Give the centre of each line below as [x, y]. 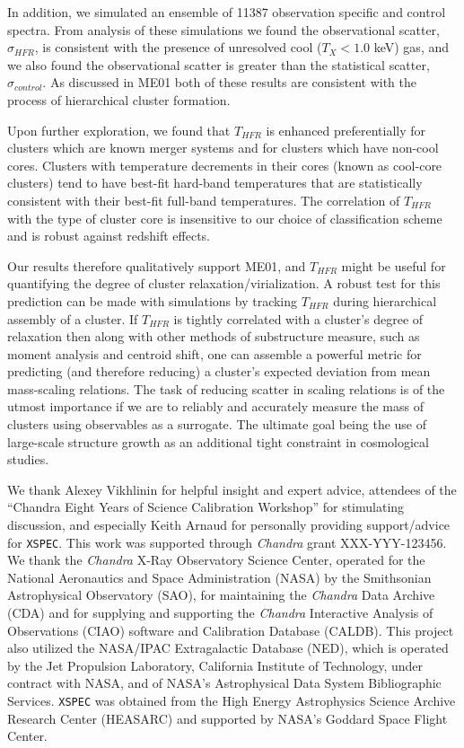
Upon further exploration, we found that [119, 130]
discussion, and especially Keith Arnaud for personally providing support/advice [229, 525]
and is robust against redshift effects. [109, 236]
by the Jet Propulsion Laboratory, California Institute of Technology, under [215, 665]
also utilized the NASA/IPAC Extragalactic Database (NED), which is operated [228, 648]
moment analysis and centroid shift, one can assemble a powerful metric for [214, 353]
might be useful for [394, 265]
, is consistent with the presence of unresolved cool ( [178, 47]
